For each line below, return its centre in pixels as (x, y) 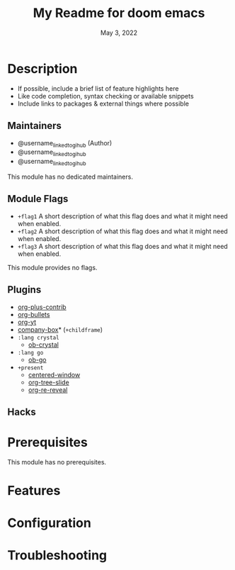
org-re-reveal (48, 390)
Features (34, 491)
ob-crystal (43, 345)
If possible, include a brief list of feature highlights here (98, 88)
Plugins (24, 290)
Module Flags (38, 199)
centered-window (54, 374)
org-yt (27, 322)
